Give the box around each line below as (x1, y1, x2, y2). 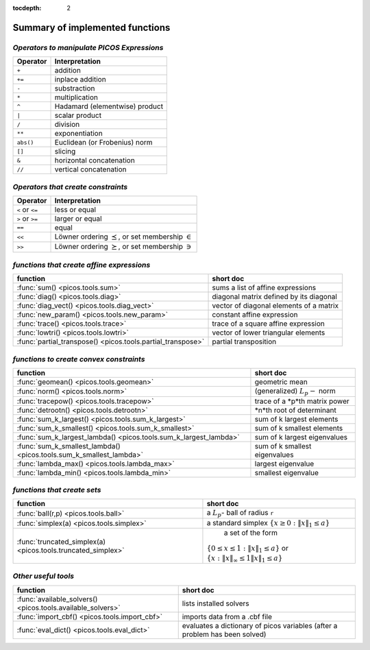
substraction (54, 84, 95, 93)
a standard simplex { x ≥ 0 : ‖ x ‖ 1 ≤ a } (206, 518, 330, 529)
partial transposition (212, 337, 277, 346)
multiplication (54, 93, 99, 102)
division (54, 120, 80, 130)
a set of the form (223, 528, 277, 538)
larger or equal (54, 213, 102, 223)
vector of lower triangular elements (212, 328, 325, 337)
